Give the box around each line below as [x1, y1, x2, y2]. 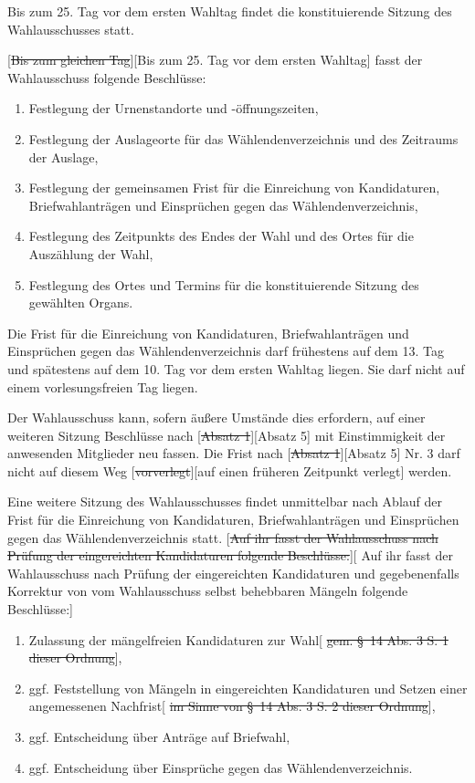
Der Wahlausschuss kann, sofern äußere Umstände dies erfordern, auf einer [7, 408, 426, 427]
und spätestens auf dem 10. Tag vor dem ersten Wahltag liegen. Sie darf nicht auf [7, 359, 465, 378]
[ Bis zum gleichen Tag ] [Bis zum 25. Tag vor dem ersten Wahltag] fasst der [7, 50, 423, 69]
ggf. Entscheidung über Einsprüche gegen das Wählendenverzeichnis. [28, 757, 413, 777]
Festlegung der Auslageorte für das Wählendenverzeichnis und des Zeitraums [28, 129, 459, 148]
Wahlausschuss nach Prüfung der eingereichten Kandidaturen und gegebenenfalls [7, 563, 459, 582]
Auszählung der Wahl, [28, 244, 153, 263]
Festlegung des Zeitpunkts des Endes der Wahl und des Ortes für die [28, 226, 414, 245]
